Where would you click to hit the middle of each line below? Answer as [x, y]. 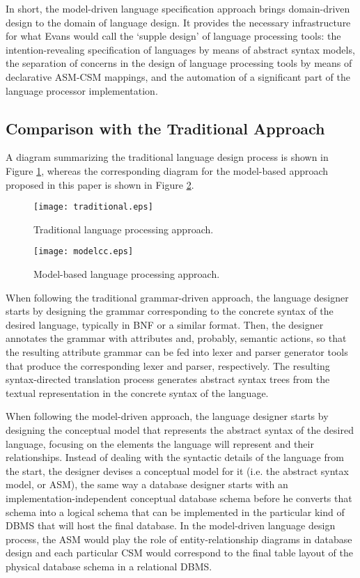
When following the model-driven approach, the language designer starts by [167, 416]
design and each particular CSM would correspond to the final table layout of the [179, 553]
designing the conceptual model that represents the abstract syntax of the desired [180, 429]
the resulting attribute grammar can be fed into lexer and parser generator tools [177, 352]
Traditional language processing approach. [124, 229]
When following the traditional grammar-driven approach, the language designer [177, 297]
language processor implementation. [82, 90]
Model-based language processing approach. [127, 274]
